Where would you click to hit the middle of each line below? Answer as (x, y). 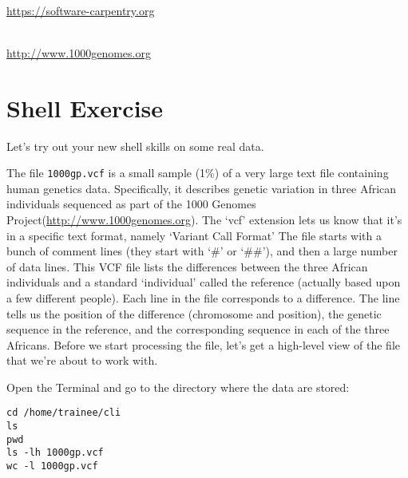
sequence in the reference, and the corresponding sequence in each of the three (198, 329)
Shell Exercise (85, 107)
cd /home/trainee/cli (64, 413)
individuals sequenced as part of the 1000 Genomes (131, 204)
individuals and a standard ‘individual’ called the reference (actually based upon (204, 282)
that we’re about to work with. (82, 360)
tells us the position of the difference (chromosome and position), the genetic (194, 313)
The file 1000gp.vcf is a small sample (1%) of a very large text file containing (198, 173)
